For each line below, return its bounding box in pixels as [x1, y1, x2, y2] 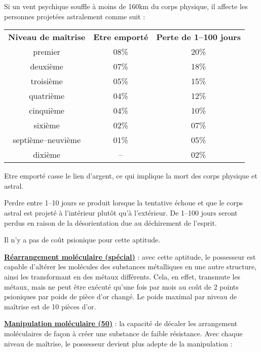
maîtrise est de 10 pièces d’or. [4, 301, 96, 311]
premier [33, 46, 60, 58]
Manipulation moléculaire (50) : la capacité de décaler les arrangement [4, 318, 238, 329]
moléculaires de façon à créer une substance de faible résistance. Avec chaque [4, 328, 243, 338]
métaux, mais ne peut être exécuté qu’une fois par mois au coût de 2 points [4, 281, 239, 292]
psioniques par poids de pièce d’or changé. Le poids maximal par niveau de [4, 291, 237, 302]
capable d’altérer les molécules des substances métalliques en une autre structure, [4, 261, 257, 272]
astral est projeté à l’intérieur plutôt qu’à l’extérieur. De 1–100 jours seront [4, 207, 238, 218]
